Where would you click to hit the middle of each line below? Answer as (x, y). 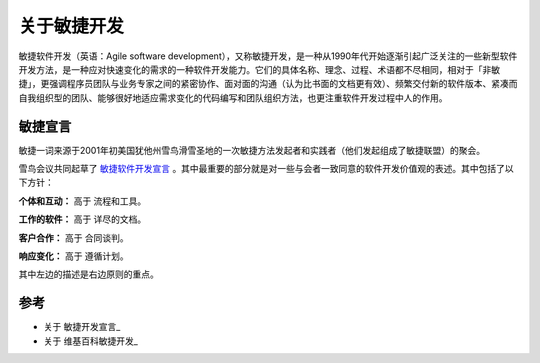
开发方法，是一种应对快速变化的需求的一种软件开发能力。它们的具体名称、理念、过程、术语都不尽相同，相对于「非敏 (259, 69)
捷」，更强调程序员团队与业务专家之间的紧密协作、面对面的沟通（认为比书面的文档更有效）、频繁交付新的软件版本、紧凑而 (268, 84)
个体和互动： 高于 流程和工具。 (82, 201)
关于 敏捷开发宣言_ (82, 327)
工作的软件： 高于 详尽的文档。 (82, 219)
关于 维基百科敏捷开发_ (91, 341)
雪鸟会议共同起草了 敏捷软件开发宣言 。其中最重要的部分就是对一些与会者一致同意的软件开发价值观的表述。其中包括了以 (266, 169)
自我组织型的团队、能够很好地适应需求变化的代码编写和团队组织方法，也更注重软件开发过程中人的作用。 (233, 97)
